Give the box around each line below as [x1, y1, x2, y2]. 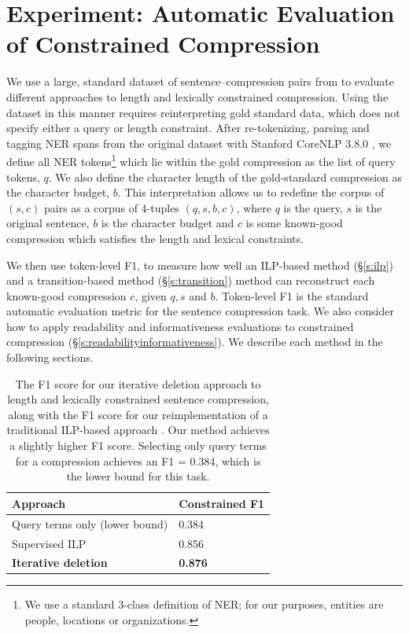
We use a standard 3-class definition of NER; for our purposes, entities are [24, 596, 384, 613]
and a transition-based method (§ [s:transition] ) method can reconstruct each [6, 272, 375, 289]
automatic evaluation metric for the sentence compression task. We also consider [6, 303, 394, 319]
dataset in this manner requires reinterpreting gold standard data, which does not [6, 104, 400, 120]
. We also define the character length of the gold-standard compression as [48, 168, 403, 185]
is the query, [283, 199, 343, 215]
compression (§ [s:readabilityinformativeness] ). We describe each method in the [6, 333, 383, 350]
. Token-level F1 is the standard [215, 287, 369, 304]
